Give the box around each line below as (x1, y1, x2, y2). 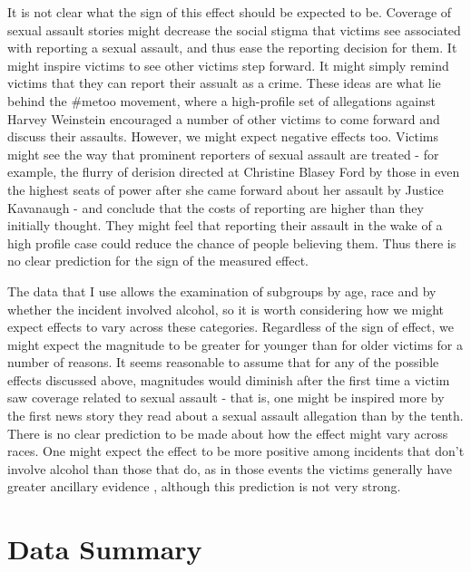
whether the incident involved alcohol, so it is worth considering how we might (7, 299, 444, 318)
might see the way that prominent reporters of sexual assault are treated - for (7, 144, 439, 163)
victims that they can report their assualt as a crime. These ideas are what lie (7, 73, 441, 92)
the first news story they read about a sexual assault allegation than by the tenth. (7, 406, 464, 425)
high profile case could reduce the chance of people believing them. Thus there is (7, 233, 456, 252)
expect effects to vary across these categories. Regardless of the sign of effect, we (7, 317, 454, 336)
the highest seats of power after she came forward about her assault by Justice (7, 179, 444, 199)
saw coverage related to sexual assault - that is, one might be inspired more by (7, 388, 445, 407)
